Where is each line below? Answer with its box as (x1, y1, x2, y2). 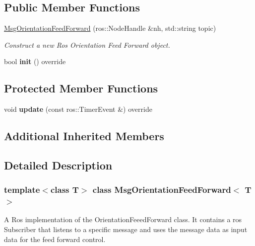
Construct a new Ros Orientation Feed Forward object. (4, 39, 170, 50)
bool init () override (4, 56, 66, 67)
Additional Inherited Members (4, 128, 164, 144)
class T (50, 183, 79, 196)
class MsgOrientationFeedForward (92, 183, 231, 196)
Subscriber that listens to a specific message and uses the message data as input (4, 224, 248, 235)
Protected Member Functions (4, 81, 158, 96)
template (4, 183, 40, 196)
